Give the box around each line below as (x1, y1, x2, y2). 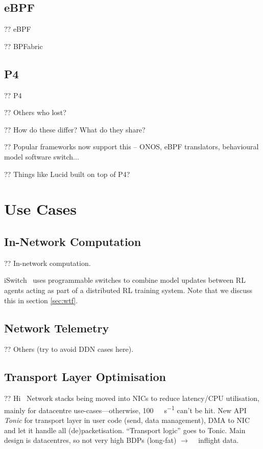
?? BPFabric (4, 40, 43, 51)
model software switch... (4, 151, 79, 162)
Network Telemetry (4, 320, 109, 335)
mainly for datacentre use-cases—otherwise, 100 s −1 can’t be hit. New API (4, 403, 247, 415)
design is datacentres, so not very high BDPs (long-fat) (4, 435, 177, 445)
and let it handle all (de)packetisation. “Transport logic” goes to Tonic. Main (4, 424, 246, 435)
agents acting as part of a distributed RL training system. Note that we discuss (4, 284, 253, 295)
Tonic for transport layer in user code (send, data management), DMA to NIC (4, 414, 250, 425)
